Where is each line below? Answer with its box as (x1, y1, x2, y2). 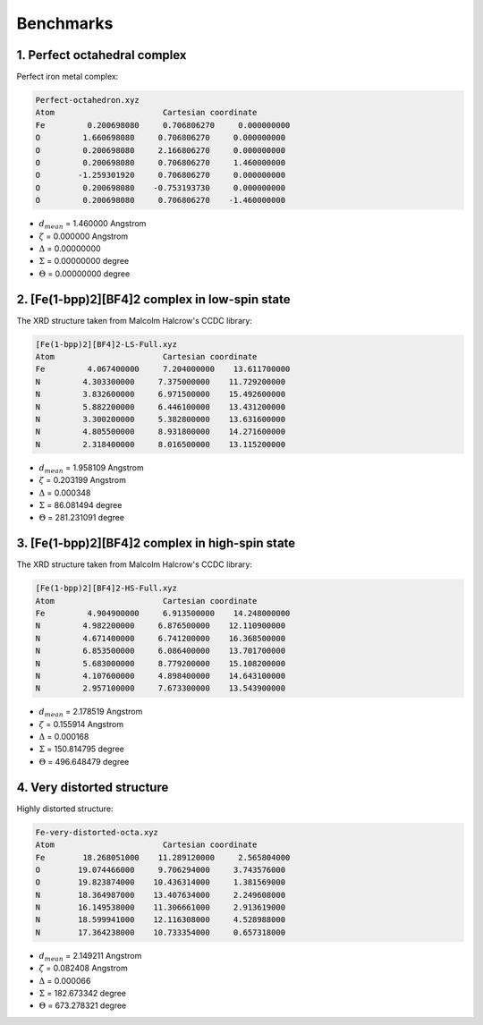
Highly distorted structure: (16, 803, 114, 814)
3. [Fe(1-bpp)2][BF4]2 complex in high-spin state (16, 536, 296, 551)
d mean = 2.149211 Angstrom (38, 950, 142, 963)
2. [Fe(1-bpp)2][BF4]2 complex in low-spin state (16, 292, 291, 307)
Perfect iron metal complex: (16, 72, 119, 82)
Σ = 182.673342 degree (38, 988, 127, 999)
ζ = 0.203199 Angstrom (38, 475, 127, 486)
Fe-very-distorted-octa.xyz (35, 827, 158, 837)
